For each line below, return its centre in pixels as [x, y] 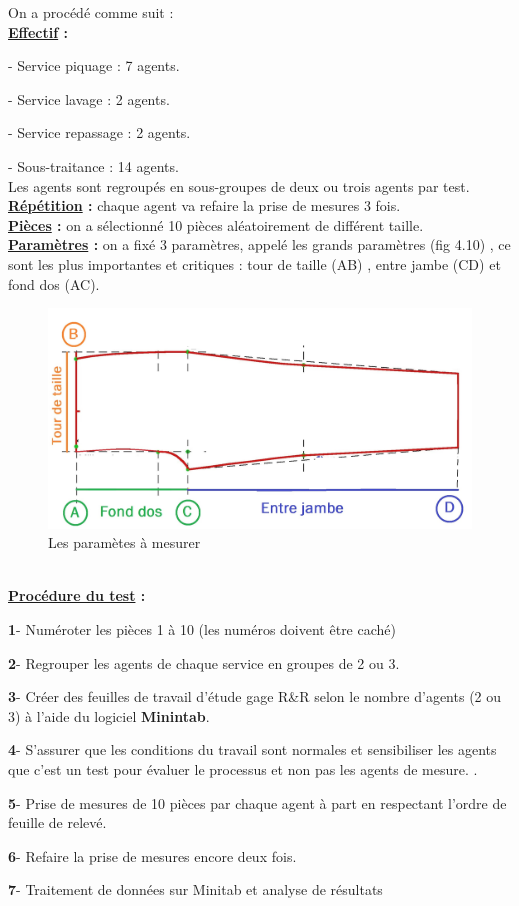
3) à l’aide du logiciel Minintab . [109, 715]
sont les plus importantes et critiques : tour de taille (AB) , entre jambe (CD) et [254, 263]
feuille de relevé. [57, 822]
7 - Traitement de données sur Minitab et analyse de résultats [195, 889]
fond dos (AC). [54, 283]
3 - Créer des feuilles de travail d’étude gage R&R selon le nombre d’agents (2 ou [255, 696]
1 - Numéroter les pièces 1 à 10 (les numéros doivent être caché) [202, 628]
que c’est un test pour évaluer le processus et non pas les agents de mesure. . [243, 768]
